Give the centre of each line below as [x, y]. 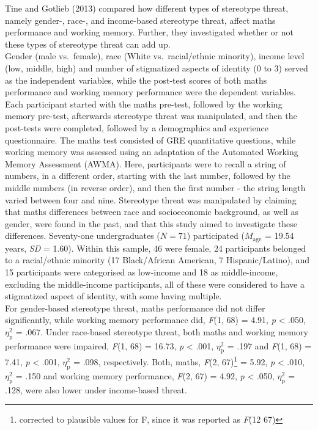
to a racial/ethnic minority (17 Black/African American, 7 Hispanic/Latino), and [157, 260]
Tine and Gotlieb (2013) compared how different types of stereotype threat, [147, 8]
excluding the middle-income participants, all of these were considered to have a [155, 284]
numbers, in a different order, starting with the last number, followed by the [148, 176]
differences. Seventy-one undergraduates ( [83, 235]
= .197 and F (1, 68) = [269, 345]
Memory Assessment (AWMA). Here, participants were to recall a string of [146, 163]
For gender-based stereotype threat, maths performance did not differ [135, 308]
